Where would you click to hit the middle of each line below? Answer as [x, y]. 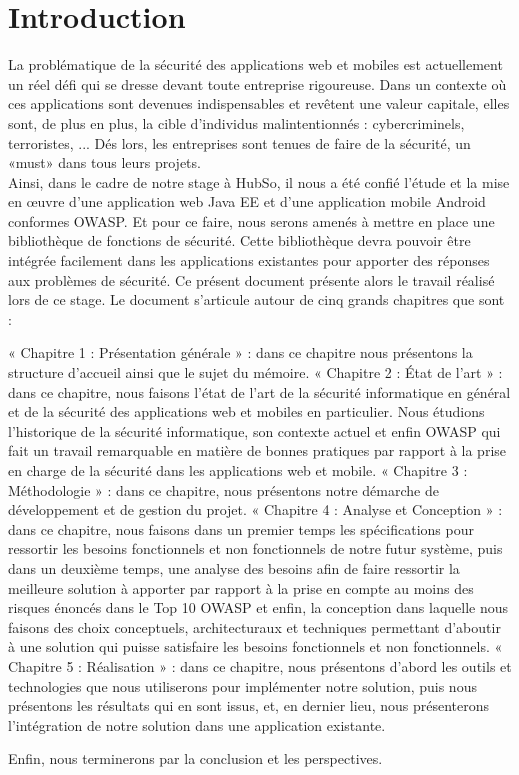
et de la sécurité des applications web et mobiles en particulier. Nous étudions [246, 411]
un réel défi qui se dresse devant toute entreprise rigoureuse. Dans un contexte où [257, 83]
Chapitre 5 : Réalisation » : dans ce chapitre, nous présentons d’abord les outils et [260, 665]
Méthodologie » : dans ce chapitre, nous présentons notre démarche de [223, 489]
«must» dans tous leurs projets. [104, 162]
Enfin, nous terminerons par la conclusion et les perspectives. [195, 758]
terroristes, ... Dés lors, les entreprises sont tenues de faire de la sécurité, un [239, 142]
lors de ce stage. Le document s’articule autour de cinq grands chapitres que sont [256, 299]
